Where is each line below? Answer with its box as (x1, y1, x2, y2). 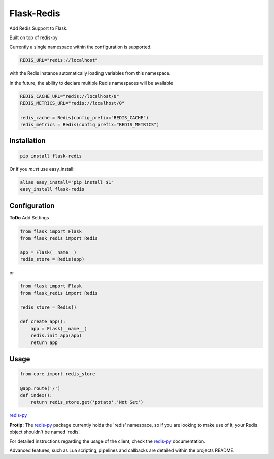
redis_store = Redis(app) (20, 256, 85, 262)
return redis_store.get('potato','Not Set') (30, 399, 144, 405)
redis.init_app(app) (30, 332, 82, 338)
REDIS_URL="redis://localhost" (20, 57, 98, 63)
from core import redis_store (20, 371, 95, 377)
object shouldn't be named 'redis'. (9, 429, 81, 435)
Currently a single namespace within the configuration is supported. (9, 44, 152, 50)
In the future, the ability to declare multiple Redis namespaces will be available (9, 80, 174, 86)
